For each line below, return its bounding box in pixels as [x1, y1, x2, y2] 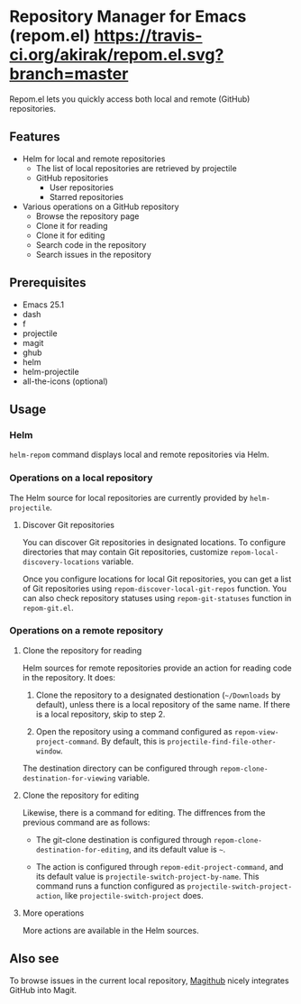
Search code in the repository [35, 239, 147, 250]
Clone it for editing [35, 230, 105, 241]
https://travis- [94, 25, 203, 46]
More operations [22, 908, 85, 918]
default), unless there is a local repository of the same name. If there [35, 698, 291, 709]
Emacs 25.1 [22, 299, 65, 310]
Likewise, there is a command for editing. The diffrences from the [22, 807, 266, 817]
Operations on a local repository [9, 471, 153, 484]
